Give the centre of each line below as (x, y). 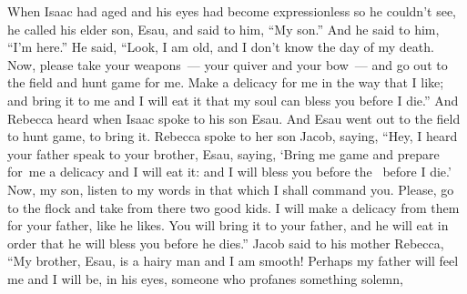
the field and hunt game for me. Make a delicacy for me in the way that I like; (226, 82)
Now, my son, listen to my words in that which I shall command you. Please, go (231, 189)
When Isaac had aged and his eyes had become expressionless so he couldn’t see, (232, 11)
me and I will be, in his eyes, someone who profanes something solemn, (205, 278)
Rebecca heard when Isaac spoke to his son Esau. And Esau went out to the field (234, 118)
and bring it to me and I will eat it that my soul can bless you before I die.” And (233, 100)
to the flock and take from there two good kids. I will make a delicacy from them (233, 207)
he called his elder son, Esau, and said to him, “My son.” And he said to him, (223, 29)
